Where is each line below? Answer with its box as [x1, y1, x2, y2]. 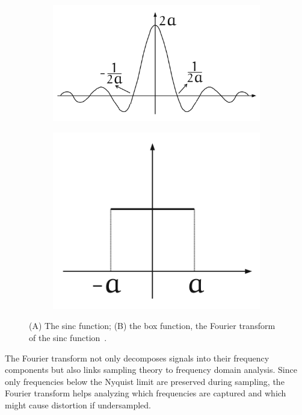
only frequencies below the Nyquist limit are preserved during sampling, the [5, 375, 285, 387]
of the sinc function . [29, 331, 107, 344]
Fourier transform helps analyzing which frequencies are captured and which [5, 387, 286, 399]
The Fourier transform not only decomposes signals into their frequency [5, 351, 270, 364]
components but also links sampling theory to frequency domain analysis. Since [5, 363, 297, 376]
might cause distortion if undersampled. [5, 399, 151, 411]
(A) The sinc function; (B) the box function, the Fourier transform [29, 319, 276, 332]
